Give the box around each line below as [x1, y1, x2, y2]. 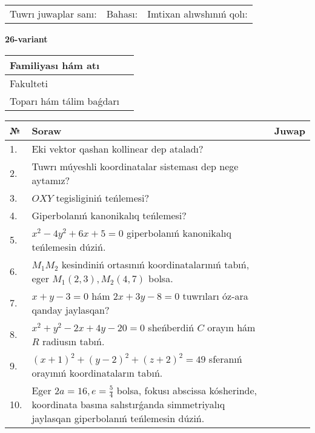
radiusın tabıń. [42, 334, 105, 348]
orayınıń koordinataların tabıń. [31, 365, 163, 380]
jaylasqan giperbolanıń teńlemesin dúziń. [31, 411, 205, 426]
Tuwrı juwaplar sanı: [10, 7, 97, 21]
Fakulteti [10, 76, 48, 90]
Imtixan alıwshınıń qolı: [147, 7, 248, 21]
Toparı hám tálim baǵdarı [10, 93, 120, 108]
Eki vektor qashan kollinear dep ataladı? [31, 141, 204, 156]
